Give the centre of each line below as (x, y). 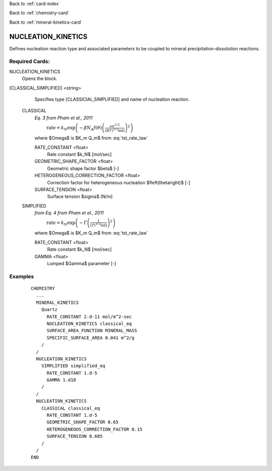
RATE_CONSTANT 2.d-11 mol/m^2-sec (89, 317)
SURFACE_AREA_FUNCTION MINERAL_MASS (92, 331)
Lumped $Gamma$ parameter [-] (82, 264)
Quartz (49, 310)
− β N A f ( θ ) (90, 128)
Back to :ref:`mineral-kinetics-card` (46, 22)
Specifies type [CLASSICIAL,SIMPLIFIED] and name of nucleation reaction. (112, 99)
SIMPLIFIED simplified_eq (73, 366)
